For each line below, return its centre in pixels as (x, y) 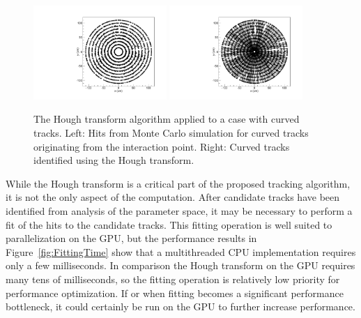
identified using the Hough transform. (114, 160)
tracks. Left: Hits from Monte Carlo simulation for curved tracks (171, 133)
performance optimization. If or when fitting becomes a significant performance (175, 293)
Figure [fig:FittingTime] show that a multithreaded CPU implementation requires (181, 251)
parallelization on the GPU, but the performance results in (131, 238)
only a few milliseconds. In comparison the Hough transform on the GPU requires (180, 265)
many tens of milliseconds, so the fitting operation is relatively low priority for (173, 279)
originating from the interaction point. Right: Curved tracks (162, 146)
